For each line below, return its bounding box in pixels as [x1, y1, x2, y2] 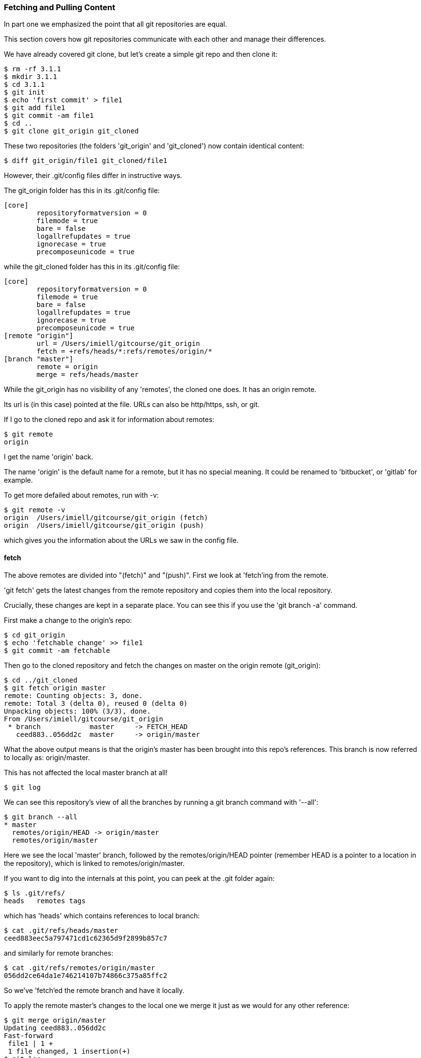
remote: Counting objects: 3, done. [4, 691, 143, 700]
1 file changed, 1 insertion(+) [8, 1047, 131, 1055]
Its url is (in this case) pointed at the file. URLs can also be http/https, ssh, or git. [4, 400, 260, 409]
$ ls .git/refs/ [4, 889, 65, 897]
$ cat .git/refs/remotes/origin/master [4, 963, 155, 972]
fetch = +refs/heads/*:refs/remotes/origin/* [36, 347, 212, 356]
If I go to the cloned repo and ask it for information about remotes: [4, 415, 215, 424]
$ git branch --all [4, 813, 78, 821]
